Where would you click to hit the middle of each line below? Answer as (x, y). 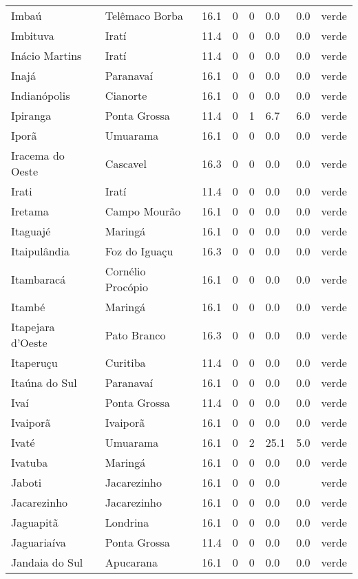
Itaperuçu (34, 362)
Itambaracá (39, 279)
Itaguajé (31, 231)
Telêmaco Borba (144, 15)
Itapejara (33, 327)
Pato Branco (135, 335)
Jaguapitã (35, 522)
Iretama (30, 211)
